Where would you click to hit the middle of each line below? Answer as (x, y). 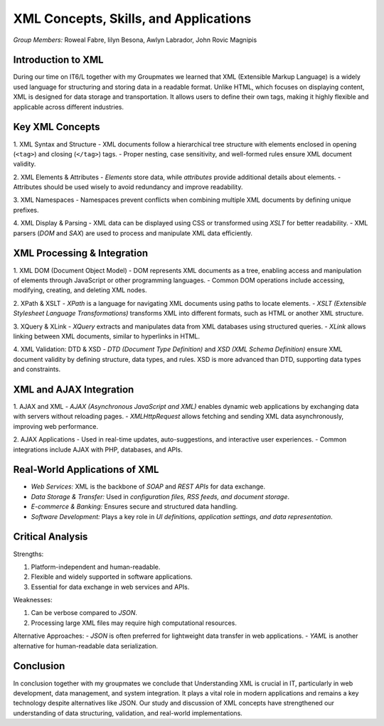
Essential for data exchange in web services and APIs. (110, 587)
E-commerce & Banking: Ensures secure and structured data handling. (134, 507)
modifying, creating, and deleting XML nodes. (80, 290)
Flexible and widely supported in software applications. (112, 577)
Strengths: (28, 554)
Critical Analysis (50, 537)
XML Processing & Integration (81, 253)
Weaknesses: (33, 600)
